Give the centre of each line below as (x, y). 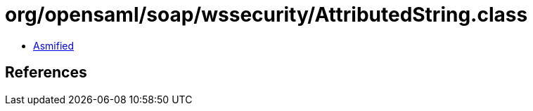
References (46, 73)
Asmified (54, 45)
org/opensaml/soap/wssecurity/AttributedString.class (266, 15)
